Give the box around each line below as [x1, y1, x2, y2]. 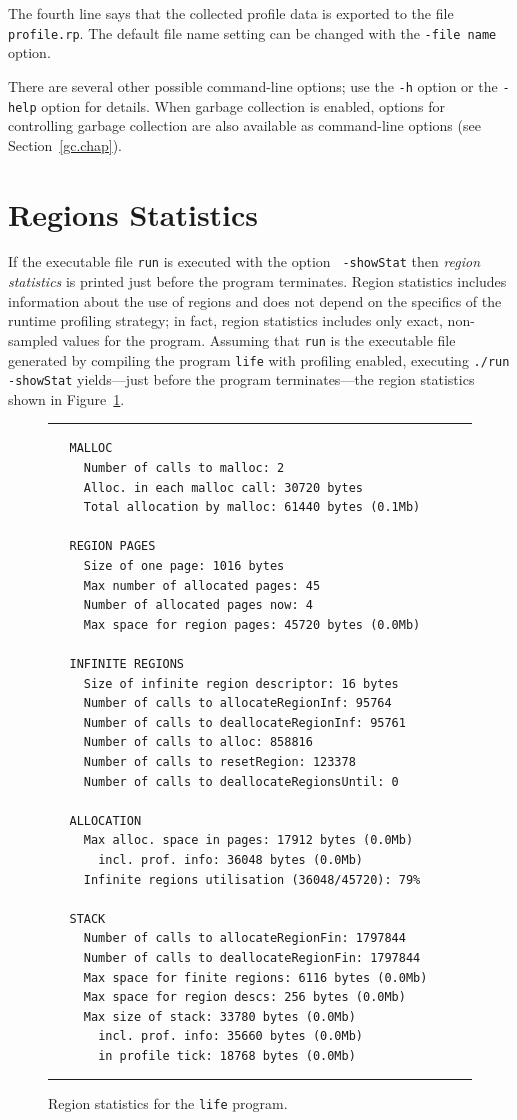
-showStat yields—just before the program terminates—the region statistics [8, 369, 475, 390]
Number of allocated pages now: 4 [83, 598, 313, 613]
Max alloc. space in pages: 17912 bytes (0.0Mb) [83, 833, 414, 848]
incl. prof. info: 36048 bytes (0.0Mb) [98, 852, 363, 867]
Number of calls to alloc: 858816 [83, 735, 313, 750]
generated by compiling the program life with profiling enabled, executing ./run [8, 349, 510, 370]
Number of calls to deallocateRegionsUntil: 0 [83, 774, 399, 789]
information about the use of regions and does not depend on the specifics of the [8, 290, 502, 311]
